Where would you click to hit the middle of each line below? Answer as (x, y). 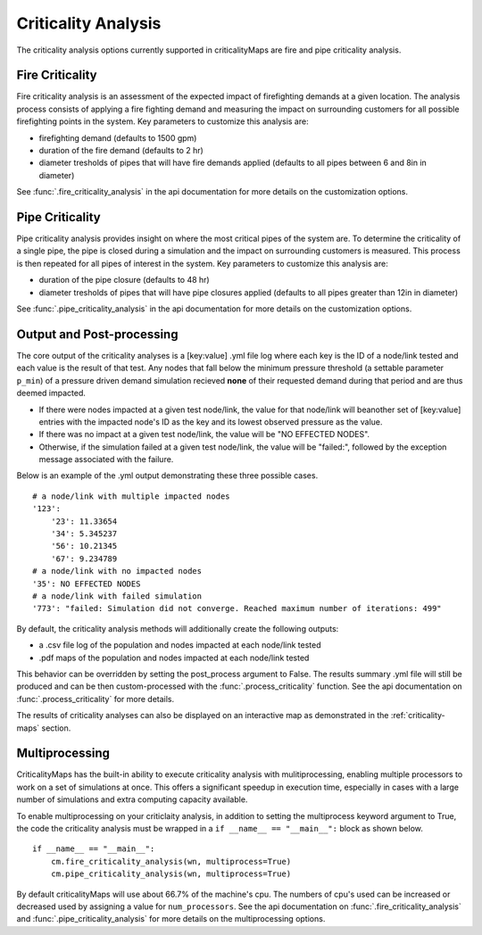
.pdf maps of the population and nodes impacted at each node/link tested (174, 658)
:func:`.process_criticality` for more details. (96, 699)
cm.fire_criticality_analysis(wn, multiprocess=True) (171, 861)
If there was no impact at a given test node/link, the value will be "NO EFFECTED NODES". (204, 434)
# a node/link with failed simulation (117, 596)
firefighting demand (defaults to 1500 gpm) (118, 137)
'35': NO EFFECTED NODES (87, 583)
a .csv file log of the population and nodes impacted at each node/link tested (180, 645)
